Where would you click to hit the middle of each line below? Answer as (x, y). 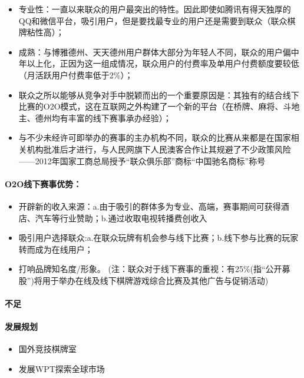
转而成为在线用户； (56, 249)
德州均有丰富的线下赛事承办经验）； (103, 117)
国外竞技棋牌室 (47, 349)
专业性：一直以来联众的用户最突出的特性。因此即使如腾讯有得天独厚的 (155, 9)
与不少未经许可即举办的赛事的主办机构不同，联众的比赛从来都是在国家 (155, 137)
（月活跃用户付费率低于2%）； (76, 74)
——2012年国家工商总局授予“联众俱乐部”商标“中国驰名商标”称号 (142, 160)
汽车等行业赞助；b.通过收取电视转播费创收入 (121, 218)
